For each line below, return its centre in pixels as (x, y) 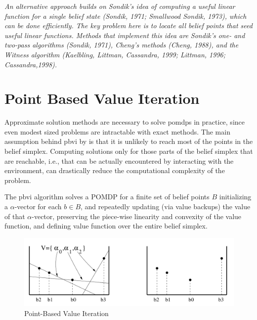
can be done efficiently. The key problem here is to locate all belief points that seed (128, 25)
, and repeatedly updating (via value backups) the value (166, 206)
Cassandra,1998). (31, 64)
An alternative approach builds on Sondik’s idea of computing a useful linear (120, 6)
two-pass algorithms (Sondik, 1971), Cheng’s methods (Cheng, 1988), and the (122, 45)
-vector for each (38, 206)
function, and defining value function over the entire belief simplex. (106, 226)
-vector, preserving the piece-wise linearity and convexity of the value (137, 216)
